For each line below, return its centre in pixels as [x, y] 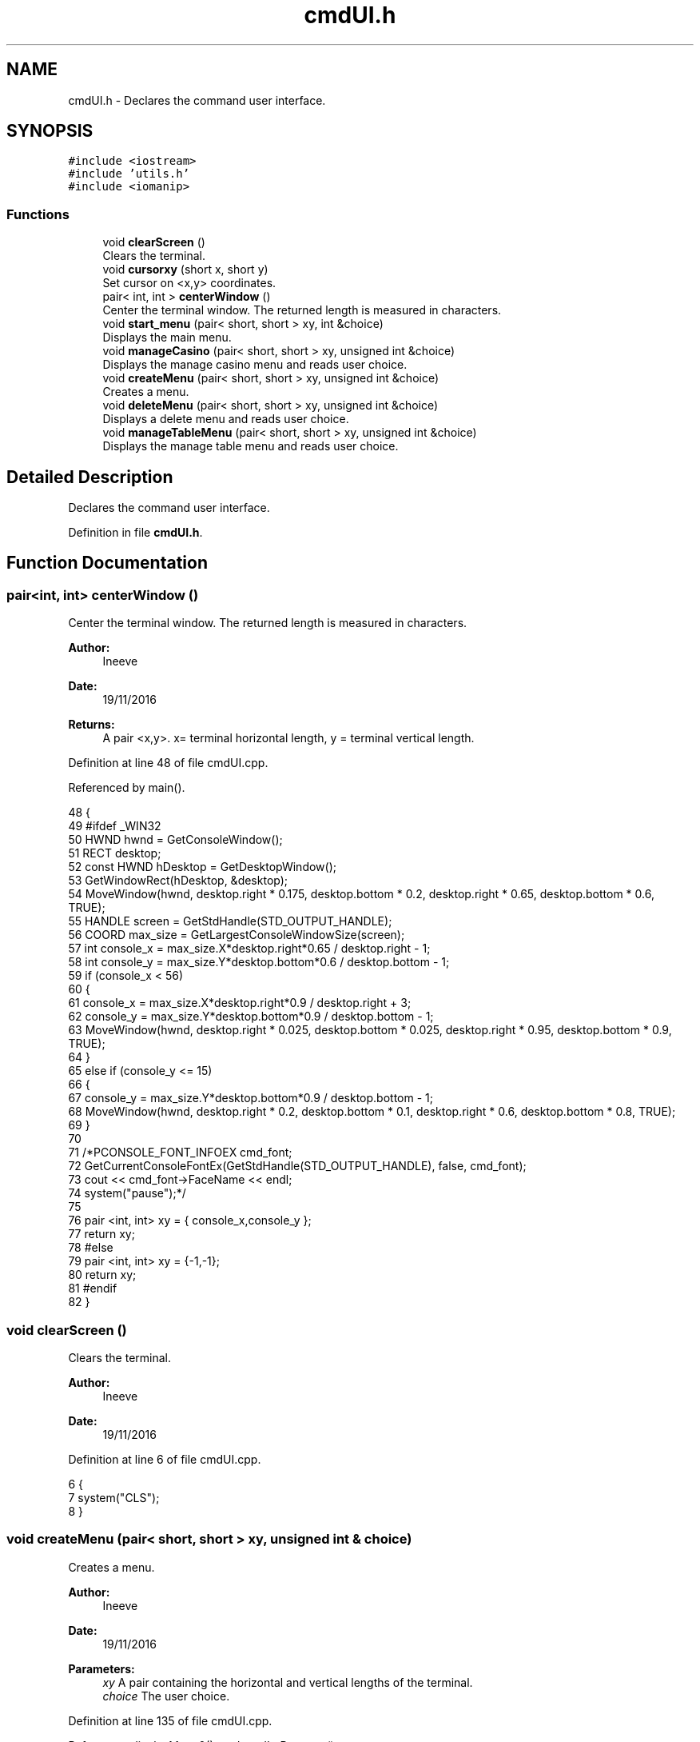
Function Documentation [107, 563]
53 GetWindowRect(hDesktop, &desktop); [178, 881]
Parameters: [101, 1668]
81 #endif [93, 1289]
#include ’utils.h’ [129, 174]
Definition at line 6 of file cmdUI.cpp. [165, 1459]
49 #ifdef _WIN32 [115, 826]
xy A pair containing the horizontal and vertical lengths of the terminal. [288, 1682]
